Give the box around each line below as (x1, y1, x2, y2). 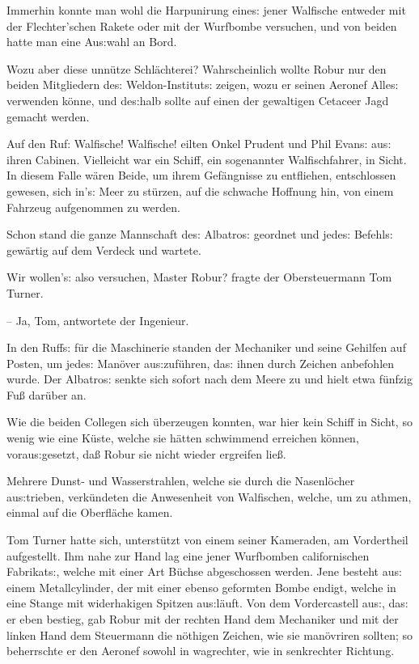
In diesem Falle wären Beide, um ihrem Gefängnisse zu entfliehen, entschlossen (6, 167, 396, 184)
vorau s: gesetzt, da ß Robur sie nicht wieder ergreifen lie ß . (6, 445, 286, 462)
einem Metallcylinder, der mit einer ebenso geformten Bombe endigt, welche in (6, 578, 396, 595)
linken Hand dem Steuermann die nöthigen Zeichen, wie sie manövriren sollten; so (6, 626, 413, 643)
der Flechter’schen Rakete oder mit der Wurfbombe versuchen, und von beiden (6, 17, 397, 34)
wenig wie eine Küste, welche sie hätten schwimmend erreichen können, (6, 429, 359, 446)
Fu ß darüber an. (6, 386, 87, 403)
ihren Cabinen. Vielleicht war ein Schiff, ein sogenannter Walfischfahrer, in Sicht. (6, 150, 407, 167)
